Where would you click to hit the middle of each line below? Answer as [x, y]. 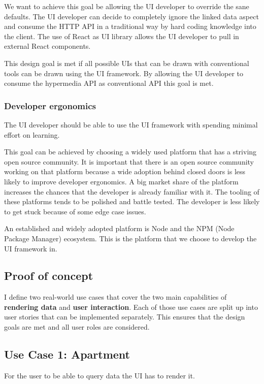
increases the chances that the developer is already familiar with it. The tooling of [132, 191]
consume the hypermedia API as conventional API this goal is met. [109, 83]
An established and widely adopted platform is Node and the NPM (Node [119, 228]
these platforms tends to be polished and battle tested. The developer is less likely [132, 201]
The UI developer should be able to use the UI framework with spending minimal [131, 124]
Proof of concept [49, 276]
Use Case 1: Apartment [67, 354]
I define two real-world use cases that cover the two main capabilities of [115, 297]
